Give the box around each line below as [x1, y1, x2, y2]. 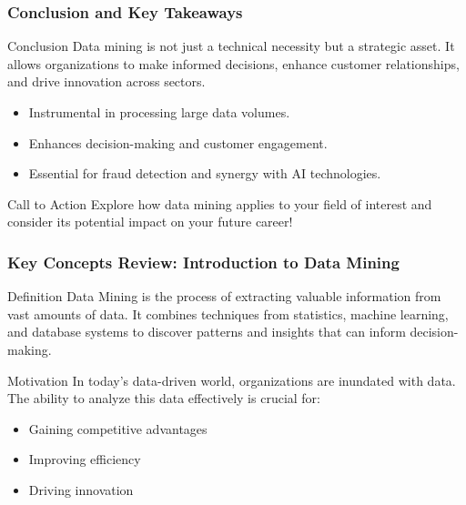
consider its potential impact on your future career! [7, 212, 293, 231]
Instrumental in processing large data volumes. [28, 103, 290, 121]
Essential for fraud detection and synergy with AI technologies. [28, 164, 381, 183]
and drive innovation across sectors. [7, 72, 206, 91]
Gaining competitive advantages [28, 419, 208, 438]
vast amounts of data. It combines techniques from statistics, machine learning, [7, 304, 449, 323]
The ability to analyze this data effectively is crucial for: [7, 389, 320, 408]
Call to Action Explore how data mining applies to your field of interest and [7, 194, 432, 213]
